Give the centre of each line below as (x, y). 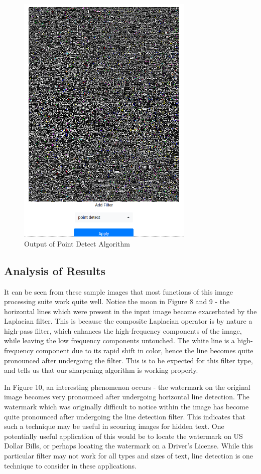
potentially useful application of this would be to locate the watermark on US (123, 436)
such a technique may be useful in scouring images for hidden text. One (114, 426)
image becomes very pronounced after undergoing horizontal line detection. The (127, 397)
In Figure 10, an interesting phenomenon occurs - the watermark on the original (127, 387)
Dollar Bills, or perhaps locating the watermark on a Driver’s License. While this (129, 446)
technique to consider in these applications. (70, 465)
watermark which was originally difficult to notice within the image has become (126, 407)
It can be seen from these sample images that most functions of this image (118, 291)
